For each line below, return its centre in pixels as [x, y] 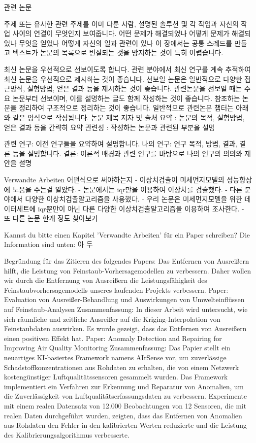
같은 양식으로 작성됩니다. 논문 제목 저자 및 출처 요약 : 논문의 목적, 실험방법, [128, 117]
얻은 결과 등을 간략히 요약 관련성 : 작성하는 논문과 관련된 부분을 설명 [110, 127]
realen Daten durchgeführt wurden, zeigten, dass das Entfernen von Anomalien [123, 415]
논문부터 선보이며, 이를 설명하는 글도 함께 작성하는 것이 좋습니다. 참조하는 [126, 98]
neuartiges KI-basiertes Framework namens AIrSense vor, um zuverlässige [115, 357]
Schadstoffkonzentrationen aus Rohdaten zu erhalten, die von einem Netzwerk [122, 367]
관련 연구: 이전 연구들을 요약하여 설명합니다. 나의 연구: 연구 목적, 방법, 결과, [121, 144]
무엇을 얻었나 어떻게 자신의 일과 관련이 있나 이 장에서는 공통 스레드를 [126, 43]
